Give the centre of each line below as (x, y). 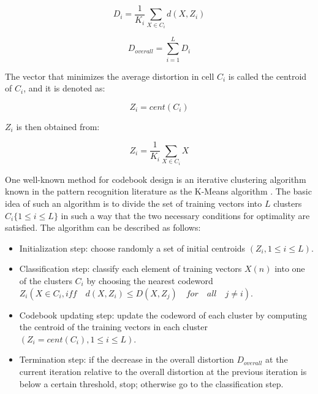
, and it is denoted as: (64, 88)
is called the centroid (267, 76)
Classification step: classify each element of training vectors (131, 268)
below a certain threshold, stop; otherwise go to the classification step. (151, 383)
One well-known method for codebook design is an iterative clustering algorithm (156, 179)
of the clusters (46, 280)
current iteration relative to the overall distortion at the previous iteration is (163, 371)
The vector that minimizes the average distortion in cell (110, 76)
